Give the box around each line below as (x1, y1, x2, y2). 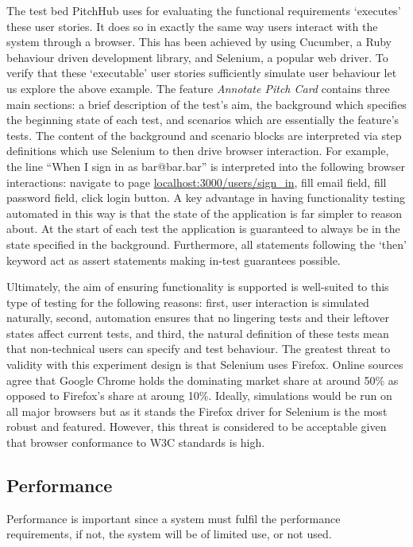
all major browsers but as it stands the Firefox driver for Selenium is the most (6, 402, 388, 419)
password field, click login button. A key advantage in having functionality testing (6, 189, 405, 206)
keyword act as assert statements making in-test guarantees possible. (6, 251, 341, 268)
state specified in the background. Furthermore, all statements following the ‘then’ (6, 235, 407, 252)
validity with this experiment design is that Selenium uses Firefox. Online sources (6, 356, 403, 373)
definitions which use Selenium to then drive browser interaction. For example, (6, 142, 389, 159)
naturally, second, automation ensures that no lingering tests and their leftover (6, 309, 390, 326)
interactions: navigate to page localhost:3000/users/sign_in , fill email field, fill (6, 173, 387, 190)
